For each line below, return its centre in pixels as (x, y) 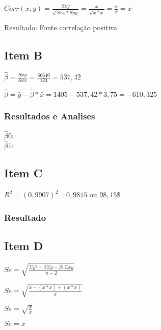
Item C (23, 173)
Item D (24, 245)
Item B (23, 55)
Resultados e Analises (50, 116)
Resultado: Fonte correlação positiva (61, 27)
